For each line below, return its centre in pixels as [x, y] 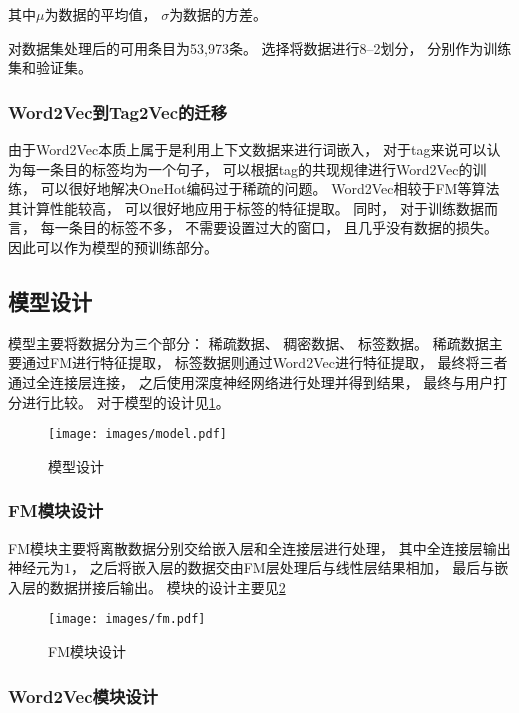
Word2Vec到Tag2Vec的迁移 [118, 111]
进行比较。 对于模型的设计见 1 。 [125, 401]
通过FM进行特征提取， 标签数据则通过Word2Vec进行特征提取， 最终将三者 [264, 362]
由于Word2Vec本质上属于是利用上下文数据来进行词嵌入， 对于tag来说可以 [247, 149]
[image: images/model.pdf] [137, 434]
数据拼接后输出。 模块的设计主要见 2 [167, 586]
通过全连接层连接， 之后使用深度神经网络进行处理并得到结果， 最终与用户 [251, 381]
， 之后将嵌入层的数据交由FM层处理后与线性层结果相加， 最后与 [283, 567]
